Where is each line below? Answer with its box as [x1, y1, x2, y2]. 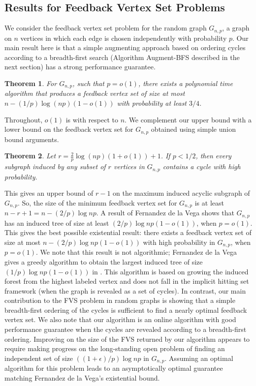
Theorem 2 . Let [4, 150, 56, 161]
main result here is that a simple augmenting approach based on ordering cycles [4, 42, 246, 53]
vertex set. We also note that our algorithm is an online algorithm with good [4, 314, 236, 325]
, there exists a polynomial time [138, 78, 233, 89]
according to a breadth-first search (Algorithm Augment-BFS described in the [4, 52, 240, 62]
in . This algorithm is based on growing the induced [92, 266, 249, 276]
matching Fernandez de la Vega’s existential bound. [4, 372, 160, 383]
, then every [195, 150, 231, 161]
